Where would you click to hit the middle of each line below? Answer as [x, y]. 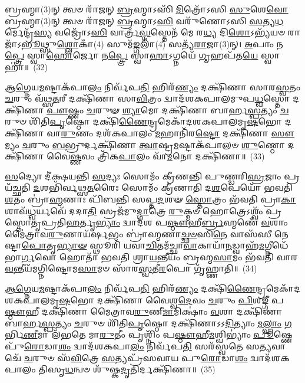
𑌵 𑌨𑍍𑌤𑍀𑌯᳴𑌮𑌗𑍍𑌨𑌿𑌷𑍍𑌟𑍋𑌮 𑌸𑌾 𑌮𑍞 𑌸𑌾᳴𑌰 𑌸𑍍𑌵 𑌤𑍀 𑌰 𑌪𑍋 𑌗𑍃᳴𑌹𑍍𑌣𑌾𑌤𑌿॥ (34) [131, 268]
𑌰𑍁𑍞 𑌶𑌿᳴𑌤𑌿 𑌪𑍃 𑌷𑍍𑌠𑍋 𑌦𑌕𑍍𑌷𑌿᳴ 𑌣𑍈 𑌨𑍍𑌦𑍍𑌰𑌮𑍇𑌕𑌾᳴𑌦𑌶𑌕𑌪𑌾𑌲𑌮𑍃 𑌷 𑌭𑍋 [144, 121]
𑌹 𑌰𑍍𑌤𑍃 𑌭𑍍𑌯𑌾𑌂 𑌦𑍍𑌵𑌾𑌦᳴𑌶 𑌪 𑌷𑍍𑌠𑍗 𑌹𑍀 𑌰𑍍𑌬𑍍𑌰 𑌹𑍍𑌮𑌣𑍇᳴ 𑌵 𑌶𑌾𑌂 [177, 222]
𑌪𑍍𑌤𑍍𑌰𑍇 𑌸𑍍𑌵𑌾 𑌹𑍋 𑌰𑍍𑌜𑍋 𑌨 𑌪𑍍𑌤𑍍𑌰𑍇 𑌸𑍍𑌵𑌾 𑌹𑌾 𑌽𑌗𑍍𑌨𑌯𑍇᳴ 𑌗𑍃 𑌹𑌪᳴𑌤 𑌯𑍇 [132, 55]
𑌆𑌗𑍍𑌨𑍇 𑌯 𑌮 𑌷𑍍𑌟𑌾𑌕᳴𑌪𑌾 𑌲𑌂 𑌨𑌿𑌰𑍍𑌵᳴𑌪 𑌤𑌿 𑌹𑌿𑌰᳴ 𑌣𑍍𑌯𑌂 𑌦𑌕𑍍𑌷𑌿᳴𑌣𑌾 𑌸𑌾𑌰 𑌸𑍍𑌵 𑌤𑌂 [153, 86]
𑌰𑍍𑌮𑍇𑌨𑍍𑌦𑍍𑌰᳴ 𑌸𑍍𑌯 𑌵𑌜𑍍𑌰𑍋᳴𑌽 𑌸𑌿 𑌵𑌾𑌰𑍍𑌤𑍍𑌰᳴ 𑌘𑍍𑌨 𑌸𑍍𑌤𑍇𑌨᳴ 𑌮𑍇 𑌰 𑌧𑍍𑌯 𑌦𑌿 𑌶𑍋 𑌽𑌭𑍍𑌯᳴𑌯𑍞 [145, 32]
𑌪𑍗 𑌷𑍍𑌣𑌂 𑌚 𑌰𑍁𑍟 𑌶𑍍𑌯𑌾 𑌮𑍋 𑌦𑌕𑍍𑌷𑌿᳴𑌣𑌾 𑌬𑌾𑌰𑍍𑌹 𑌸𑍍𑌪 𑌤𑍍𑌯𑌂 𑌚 [168, 109]
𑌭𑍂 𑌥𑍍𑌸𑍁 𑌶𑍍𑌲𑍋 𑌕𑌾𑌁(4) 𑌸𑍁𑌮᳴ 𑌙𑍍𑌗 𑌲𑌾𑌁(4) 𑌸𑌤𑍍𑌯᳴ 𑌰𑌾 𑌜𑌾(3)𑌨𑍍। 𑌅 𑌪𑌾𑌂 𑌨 [152, 43]
